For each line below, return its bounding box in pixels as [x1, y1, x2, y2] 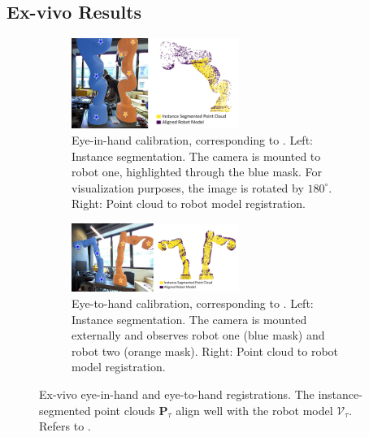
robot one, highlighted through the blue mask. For [72, 163, 323, 180]
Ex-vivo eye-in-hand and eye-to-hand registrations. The [39, 386, 315, 403]
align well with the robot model [176, 401, 333, 418]
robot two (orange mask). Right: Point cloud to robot [72, 342, 339, 359]
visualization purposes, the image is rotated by [72, 179, 304, 196]
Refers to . [39, 418, 91, 435]
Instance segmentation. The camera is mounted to [72, 147, 321, 164]
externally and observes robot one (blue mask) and [72, 327, 325, 344]
